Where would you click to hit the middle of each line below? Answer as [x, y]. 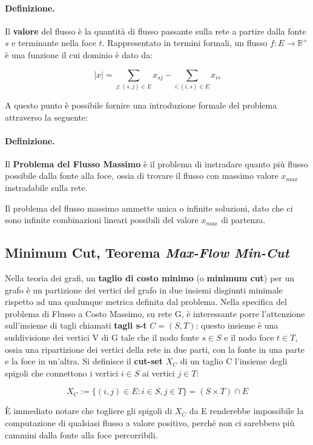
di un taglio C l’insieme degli [234, 361]
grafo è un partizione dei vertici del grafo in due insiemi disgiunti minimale [144, 289]
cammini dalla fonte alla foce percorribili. [81, 434]
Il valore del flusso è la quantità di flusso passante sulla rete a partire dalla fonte [156, 31]
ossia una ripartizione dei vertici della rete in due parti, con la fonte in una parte [155, 349]
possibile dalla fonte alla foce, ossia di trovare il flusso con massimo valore [142, 176]
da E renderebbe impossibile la [246, 411]
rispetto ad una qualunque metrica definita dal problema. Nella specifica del [146, 302]
